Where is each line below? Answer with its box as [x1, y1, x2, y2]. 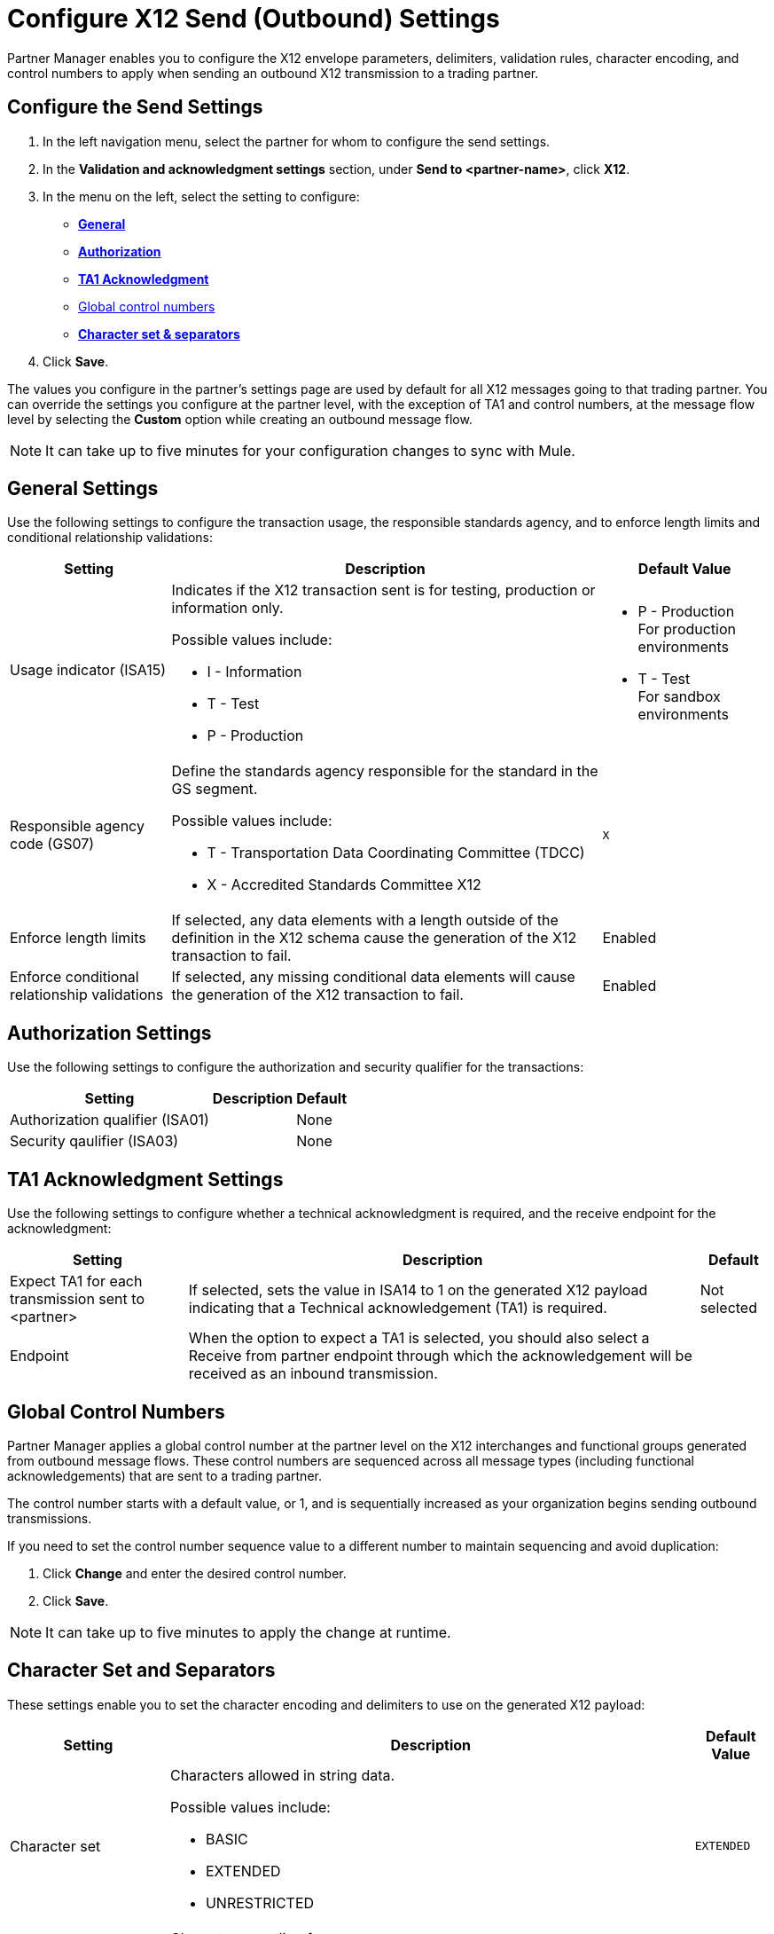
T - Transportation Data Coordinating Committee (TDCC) [207, 844, 585, 862]
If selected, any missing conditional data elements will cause [171, 968, 575, 987]
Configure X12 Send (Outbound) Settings [7, 4, 500, 34]
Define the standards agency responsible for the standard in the [171, 762, 598, 781]
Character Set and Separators [7, 1659, 276, 1682]
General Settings [7, 477, 159, 500]
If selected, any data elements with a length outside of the [171, 911, 559, 930]
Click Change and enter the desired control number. [43, 1565, 347, 1581]
